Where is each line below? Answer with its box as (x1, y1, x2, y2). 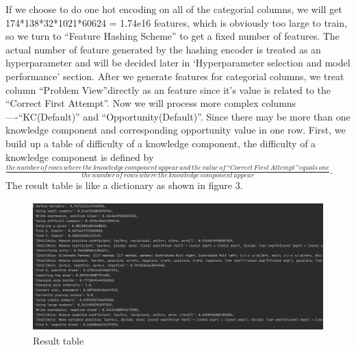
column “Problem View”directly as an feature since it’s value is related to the (5, 82, 331, 97)
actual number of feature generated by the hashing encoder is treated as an (5, 42, 321, 56)
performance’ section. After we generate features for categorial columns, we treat (5, 68, 344, 83)
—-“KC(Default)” (5, 109, 80, 123)
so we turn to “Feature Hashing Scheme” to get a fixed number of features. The (5, 29, 340, 43)
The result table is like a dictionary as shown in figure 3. (5, 177, 243, 192)
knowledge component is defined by (5, 149, 154, 164)
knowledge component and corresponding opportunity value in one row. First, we (5, 123, 346, 137)
